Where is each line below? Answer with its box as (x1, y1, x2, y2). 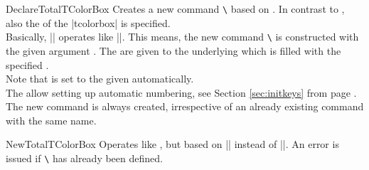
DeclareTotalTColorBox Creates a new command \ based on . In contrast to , (6, 1, 345, 16)
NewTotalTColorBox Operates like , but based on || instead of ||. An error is (6, 137, 339, 152)
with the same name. (6, 112, 97, 127)
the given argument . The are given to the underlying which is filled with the (6, 43, 341, 58)
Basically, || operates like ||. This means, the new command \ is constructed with (6, 29, 359, 44)
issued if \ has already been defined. (6, 151, 163, 166)
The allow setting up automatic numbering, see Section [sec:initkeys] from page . (6, 85, 357, 100)
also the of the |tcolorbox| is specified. (6, 15, 171, 30)
